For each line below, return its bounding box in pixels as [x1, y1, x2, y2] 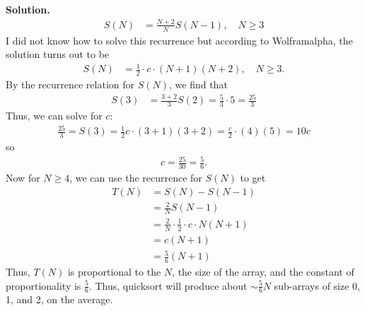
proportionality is [6, 278, 81, 293]
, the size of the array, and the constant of [172, 264, 354, 279]
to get [240, 170, 266, 185]
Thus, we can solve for [6, 108, 103, 123]
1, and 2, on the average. [6, 292, 113, 307]
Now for [6, 170, 40, 185]
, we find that [168, 77, 228, 92]
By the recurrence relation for [6, 77, 134, 92]
